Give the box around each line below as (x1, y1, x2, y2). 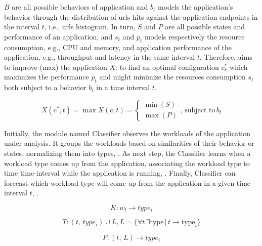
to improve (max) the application (4, 61, 107, 72)
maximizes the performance (4, 71, 89, 82)
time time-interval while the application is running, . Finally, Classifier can (4, 168, 236, 178)
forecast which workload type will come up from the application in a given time (4, 177, 251, 188)
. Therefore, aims (199, 52, 252, 62)
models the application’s (158, 2, 233, 12)
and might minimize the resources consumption (99, 71, 246, 82)
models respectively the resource (144, 31, 245, 42)
